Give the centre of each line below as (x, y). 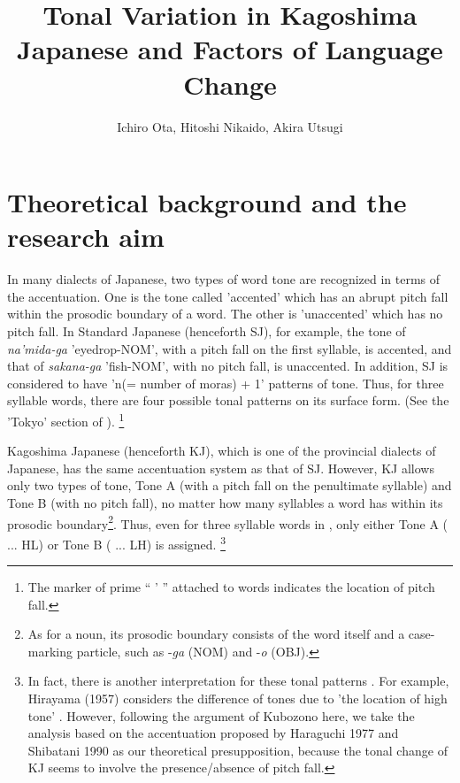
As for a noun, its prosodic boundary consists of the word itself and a (216, 634)
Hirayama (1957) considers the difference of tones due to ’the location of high (238, 699)
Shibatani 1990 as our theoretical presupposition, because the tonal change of (238, 750)
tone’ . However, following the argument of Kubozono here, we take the (221, 715)
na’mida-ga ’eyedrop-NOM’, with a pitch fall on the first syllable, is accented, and (230, 348)
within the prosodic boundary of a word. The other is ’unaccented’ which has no (225, 314)
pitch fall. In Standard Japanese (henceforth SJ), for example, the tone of (207, 331)
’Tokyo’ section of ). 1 (66, 419)
